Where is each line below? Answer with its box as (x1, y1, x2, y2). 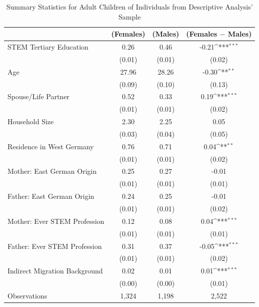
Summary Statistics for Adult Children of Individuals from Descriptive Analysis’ (6, 2, 253, 12)
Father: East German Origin (7, 191, 94, 201)
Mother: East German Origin (7, 166, 97, 176)
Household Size (7, 116, 54, 127)
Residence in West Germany (7, 141, 94, 151)
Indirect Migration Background (7, 265, 103, 276)
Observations (7, 290, 47, 300)
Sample (118, 11, 141, 22)
